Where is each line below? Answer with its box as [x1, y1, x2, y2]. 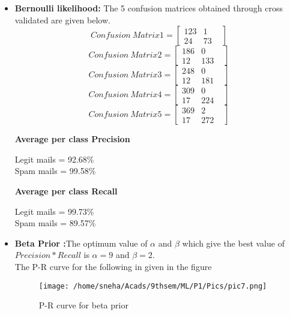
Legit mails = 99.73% [14, 205, 94, 217]
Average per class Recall [14, 184, 118, 197]
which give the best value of [182, 236, 285, 249]
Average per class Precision [14, 133, 130, 145]
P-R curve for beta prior [38, 299, 128, 311]
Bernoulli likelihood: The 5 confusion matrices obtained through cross [14, 2, 283, 14]
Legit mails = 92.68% [14, 152, 94, 165]
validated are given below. [14, 13, 110, 26]
